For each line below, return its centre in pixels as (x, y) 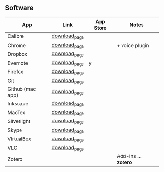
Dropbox (18, 54)
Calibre (16, 36)
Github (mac (22, 89)
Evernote (18, 63)
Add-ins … (129, 156)
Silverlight (19, 121)
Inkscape (18, 103)
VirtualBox (20, 139)
